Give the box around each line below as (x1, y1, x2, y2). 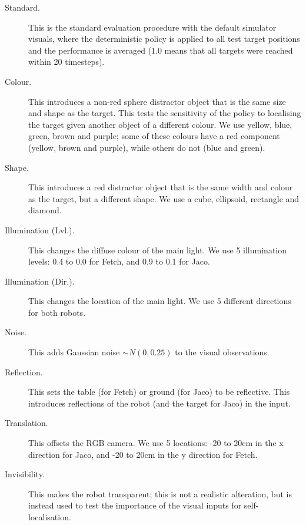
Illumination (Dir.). (5, 275, 75, 287)
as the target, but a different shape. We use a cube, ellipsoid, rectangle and (28, 192, 300, 204)
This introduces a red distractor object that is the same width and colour (28, 181, 293, 193)
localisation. (28, 511, 71, 523)
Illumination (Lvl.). (5, 223, 75, 236)
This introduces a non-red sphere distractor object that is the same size (28, 95, 286, 107)
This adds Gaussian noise (28, 346, 120, 358)
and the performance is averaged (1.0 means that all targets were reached (28, 44, 293, 56)
